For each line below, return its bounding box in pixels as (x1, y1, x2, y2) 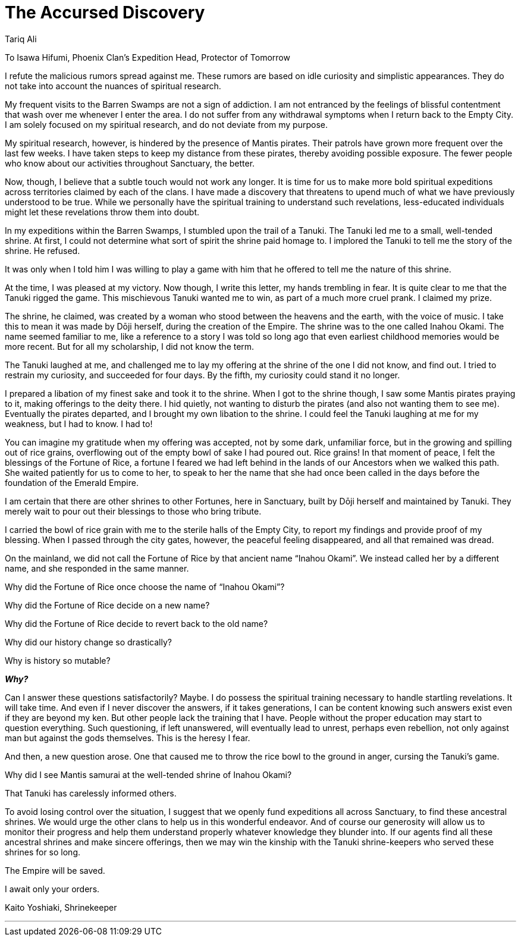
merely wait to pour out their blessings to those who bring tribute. (5, 506, 262, 516)
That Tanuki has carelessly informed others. (5, 788, 177, 798)
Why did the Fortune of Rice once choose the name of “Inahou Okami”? (5, 581, 285, 592)
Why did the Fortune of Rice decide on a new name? (5, 600, 210, 610)
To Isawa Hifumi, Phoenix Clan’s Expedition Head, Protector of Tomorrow (5, 52, 290, 62)
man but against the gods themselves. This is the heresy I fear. (5, 732, 250, 743)
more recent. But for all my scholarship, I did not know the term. (5, 341, 255, 352)
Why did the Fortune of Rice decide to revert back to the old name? (5, 618, 268, 629)
